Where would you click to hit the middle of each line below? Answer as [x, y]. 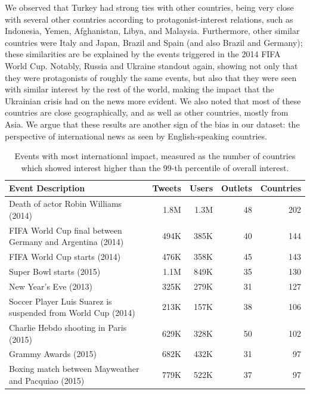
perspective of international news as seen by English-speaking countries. [136, 136]
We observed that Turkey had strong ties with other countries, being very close [149, 7]
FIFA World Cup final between [66, 230]
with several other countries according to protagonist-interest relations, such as [149, 19]
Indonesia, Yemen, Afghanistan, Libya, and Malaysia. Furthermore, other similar [152, 31]
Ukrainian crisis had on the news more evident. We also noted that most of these [153, 100]
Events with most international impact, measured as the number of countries [155, 156]
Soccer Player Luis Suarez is [61, 301]
